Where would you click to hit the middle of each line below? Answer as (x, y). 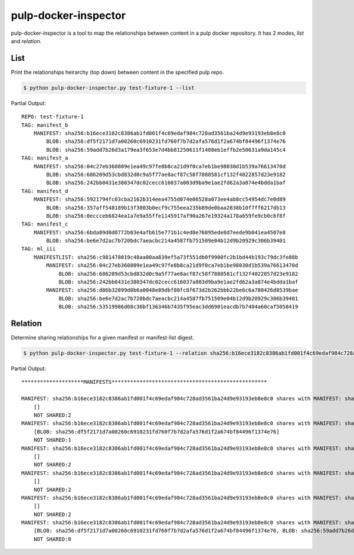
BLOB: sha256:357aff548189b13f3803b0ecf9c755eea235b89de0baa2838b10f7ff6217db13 (166, 208)
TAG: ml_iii (39, 249)
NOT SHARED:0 (52, 539)
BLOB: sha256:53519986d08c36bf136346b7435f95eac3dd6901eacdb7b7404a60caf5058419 (178, 307)
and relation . (26, 41)
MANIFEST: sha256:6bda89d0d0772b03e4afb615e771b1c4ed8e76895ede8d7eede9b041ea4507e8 (160, 232)
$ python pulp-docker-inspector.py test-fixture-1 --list (109, 88)
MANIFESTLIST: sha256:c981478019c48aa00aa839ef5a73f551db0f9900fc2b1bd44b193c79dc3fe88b (166, 257)
